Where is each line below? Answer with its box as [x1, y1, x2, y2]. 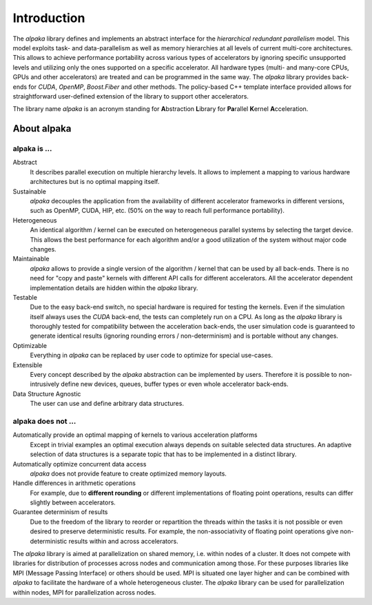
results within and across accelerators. [68, 537, 178, 545]
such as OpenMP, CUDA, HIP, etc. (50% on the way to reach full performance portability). [30, 207, 285, 215]
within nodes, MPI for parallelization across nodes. [12, 588, 156, 596]
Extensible [12, 360, 43, 369]
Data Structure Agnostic [12, 389, 81, 398]
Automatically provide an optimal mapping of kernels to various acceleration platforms [12, 431, 258, 439]
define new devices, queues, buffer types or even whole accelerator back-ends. [61, 380, 289, 389]
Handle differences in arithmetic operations [12, 479, 136, 487]
